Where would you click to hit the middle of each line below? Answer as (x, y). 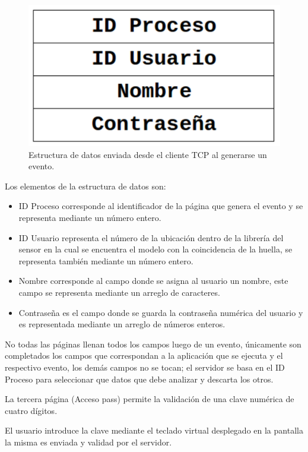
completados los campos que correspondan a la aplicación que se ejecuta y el (144, 355)
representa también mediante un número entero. (106, 260)
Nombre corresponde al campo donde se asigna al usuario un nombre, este (153, 281)
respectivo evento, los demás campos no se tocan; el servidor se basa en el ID (145, 367)
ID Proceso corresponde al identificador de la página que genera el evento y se (161, 206)
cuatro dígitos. (31, 410)
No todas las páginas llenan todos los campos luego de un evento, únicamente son (153, 344)
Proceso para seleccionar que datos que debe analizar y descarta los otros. (139, 379)
